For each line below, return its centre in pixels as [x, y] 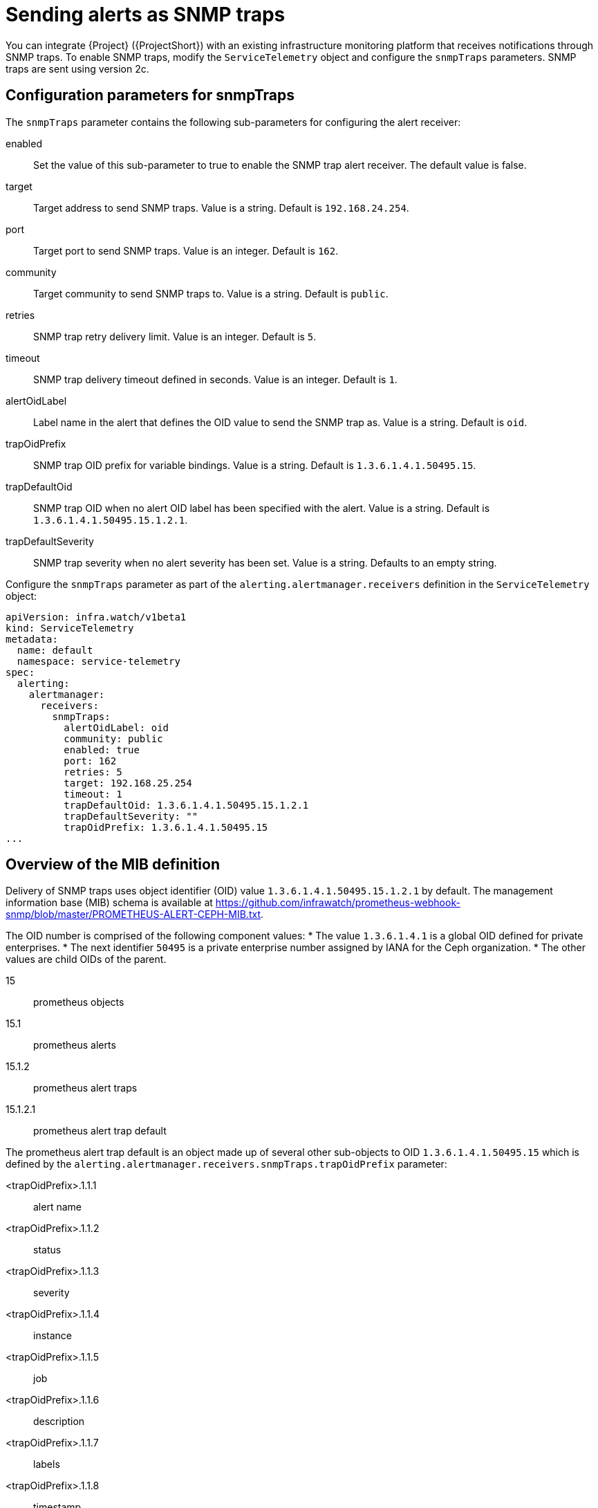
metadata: [32, 639]
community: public [113, 738]
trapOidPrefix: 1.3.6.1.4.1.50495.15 [166, 827]
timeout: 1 [93, 794]
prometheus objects [79, 1002]
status [47, 1250]
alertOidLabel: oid [116, 727]
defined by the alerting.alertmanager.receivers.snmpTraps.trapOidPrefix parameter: [226, 1164]
